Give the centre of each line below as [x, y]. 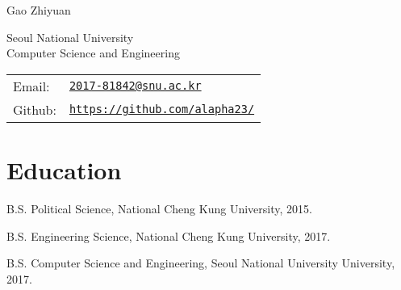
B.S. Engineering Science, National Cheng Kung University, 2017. [169, 235]
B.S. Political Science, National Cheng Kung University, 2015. [159, 208]
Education [64, 169]
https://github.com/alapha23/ [162, 109]
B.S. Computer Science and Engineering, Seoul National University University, [201, 263]
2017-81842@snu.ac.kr [135, 86]
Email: [31, 86]
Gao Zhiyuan [39, 10]
